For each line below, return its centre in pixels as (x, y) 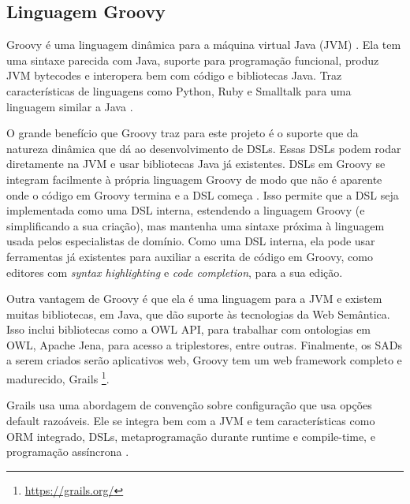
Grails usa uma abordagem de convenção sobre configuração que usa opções (189, 405)
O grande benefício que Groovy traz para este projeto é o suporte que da (183, 133)
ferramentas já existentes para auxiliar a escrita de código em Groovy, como (190, 256)
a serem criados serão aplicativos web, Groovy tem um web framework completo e (204, 360)
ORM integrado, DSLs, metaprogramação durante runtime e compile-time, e (191, 436)
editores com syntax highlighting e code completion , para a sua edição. (175, 272)
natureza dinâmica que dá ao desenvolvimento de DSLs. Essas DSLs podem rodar (204, 148)
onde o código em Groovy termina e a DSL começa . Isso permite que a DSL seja (203, 194)
